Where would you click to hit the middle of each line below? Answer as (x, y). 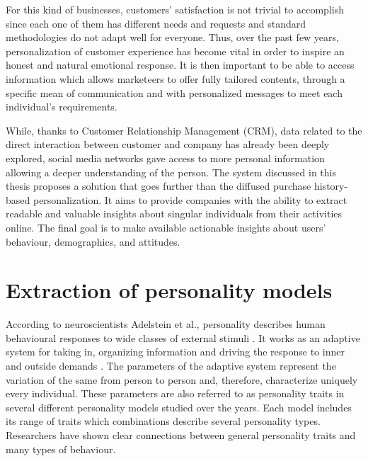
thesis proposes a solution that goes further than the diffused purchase (159, 186)
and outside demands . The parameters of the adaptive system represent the (171, 365)
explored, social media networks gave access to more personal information (165, 158)
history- (331, 186)
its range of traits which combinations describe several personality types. (163, 421)
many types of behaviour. (61, 449)
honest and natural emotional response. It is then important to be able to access (180, 65)
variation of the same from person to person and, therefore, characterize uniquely (182, 379)
